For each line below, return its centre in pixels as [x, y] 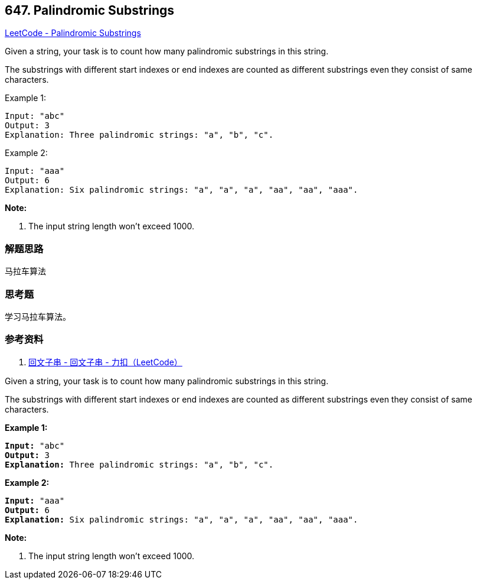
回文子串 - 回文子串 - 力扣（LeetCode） [105, 362]
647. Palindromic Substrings [90, 10]
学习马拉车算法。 [38, 316]
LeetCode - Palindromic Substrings [73, 33]
